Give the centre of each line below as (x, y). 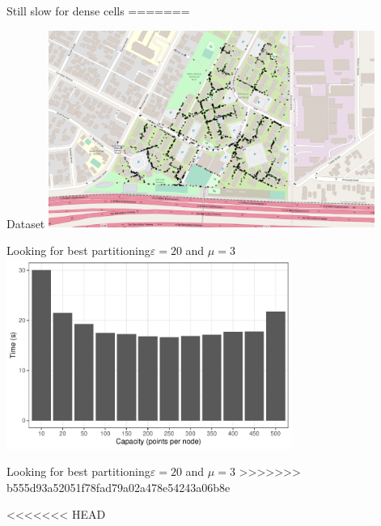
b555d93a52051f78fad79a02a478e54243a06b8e (119, 487)
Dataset (26, 223)
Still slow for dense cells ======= (98, 11)
